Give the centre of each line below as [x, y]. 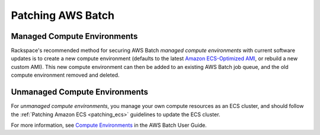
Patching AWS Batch [63, 15]
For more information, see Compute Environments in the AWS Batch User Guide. [109, 125]
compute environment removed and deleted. [65, 75]
